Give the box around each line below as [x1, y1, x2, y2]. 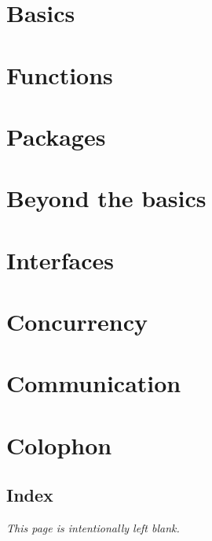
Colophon [6, 428, 112, 461]
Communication [6, 367, 181, 399]
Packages [6, 120, 106, 152]
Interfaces [6, 243, 115, 276]
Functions [6, 58, 113, 91]
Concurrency [6, 306, 148, 338]
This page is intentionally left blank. [6, 520, 180, 536]
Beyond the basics [6, 182, 207, 214]
